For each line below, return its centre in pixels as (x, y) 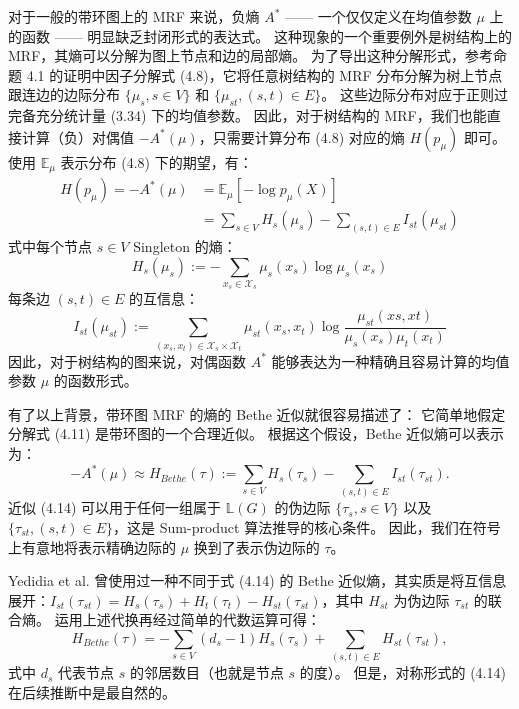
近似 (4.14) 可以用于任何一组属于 (115, 507)
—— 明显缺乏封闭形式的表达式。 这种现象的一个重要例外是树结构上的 (283, 35)
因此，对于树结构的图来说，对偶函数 (127, 360)
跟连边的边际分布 (64, 94)
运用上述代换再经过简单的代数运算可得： (187, 619)
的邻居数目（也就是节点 (206, 672)
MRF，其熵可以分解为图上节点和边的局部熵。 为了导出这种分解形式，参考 (250, 55)
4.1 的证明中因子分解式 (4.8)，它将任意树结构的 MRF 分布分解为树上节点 (264, 74)
